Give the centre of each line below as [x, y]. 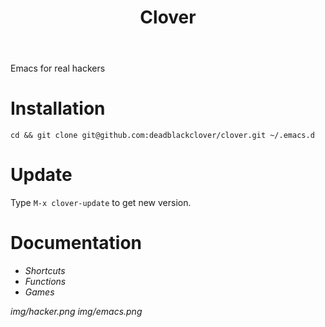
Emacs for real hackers [58, 68]
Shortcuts [45, 270]
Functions [45, 281]
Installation [58, 108]
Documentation [76, 243]
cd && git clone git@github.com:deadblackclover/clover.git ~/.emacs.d [162, 136]
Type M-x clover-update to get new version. [101, 203]
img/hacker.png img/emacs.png [76, 311]
